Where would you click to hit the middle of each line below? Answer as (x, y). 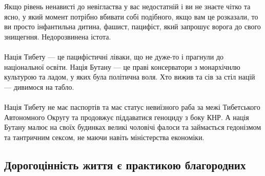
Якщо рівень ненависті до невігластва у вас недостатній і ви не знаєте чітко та (127, 6)
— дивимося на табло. (39, 86)
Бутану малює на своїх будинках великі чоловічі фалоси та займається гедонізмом (133, 127)
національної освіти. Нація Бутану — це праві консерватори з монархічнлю (122, 66)
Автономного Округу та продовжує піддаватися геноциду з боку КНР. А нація (127, 117)
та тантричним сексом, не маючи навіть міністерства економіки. (104, 137)
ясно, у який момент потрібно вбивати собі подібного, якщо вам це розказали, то (131, 16)
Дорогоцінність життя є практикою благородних (125, 164)
